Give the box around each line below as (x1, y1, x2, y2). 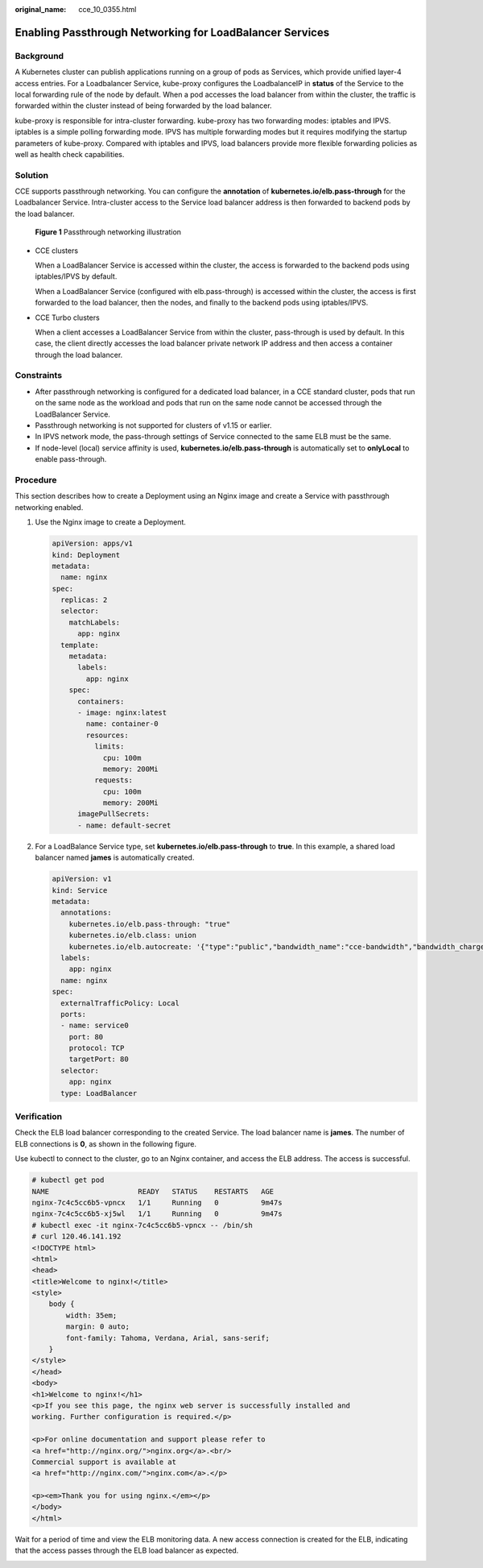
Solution (14, 169, 49, 180)
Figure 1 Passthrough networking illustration (35, 227, 181, 237)
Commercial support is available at (31, 1457, 177, 1466)
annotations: (60, 908, 112, 918)
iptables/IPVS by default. (35, 272, 118, 281)
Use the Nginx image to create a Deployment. (35, 517, 187, 527)
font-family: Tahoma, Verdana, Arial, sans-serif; (65, 1334, 270, 1342)
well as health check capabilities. (14, 149, 125, 159)
